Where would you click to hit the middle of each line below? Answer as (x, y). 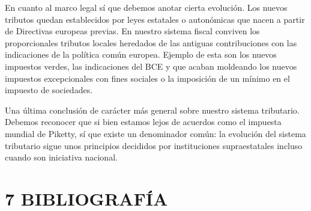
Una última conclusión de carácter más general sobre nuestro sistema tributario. (152, 110)
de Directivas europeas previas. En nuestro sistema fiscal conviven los (132, 31)
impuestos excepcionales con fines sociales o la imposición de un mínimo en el (147, 78)
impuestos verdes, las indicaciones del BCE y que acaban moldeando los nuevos (151, 66)
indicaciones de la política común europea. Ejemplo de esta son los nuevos (141, 54)
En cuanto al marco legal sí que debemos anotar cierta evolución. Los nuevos (146, 7)
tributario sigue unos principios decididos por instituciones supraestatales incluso (154, 145)
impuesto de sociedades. (49, 90)
